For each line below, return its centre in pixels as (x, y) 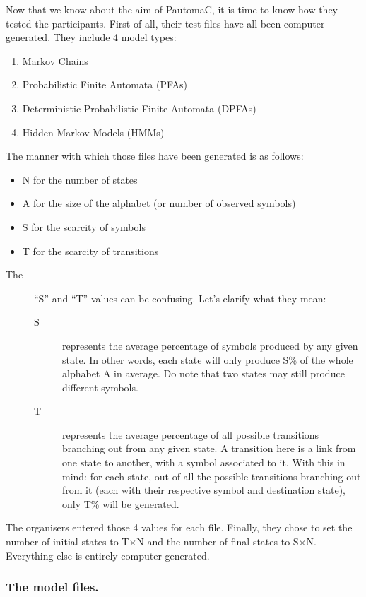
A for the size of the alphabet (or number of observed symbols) (159, 203)
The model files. (52, 587)
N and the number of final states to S (218, 542)
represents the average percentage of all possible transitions (191, 434)
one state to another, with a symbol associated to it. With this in (204, 462)
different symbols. (100, 387)
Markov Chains (55, 60)
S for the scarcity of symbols (84, 226)
